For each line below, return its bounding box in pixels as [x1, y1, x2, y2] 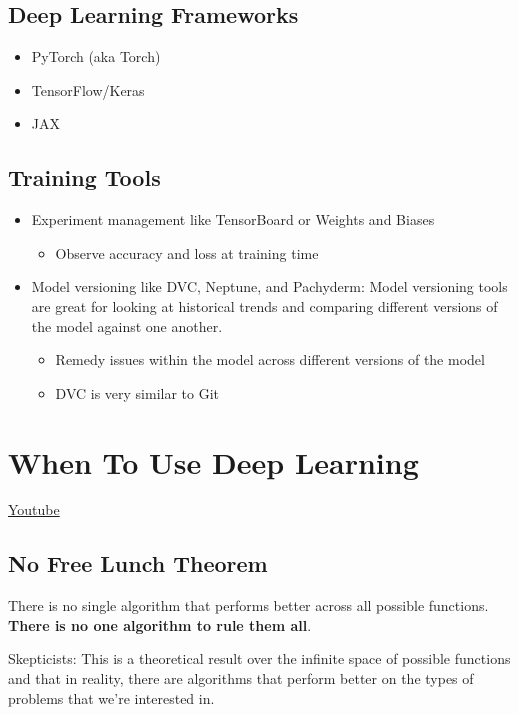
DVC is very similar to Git [55, 382, 220, 403]
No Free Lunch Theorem [8, 548, 268, 579]
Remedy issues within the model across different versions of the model [55, 349, 485, 370]
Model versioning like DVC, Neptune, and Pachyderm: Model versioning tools [31, 276, 508, 297]
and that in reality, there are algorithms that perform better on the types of [8, 668, 474, 689]
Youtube [8, 499, 60, 520]
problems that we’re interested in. [8, 687, 215, 708]
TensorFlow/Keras [31, 79, 145, 100]
